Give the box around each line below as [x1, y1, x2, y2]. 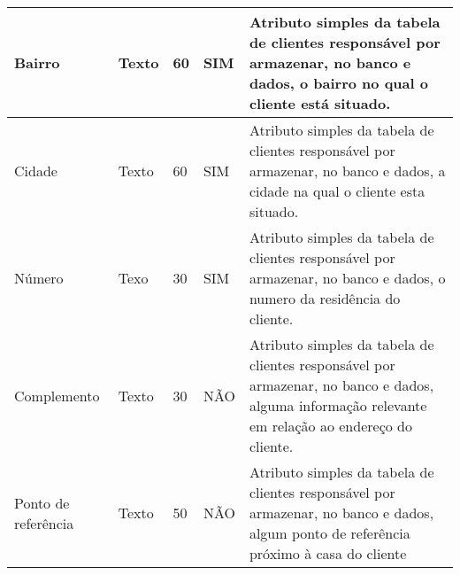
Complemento [14, 385, 100, 406]
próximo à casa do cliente [249, 543, 407, 563]
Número [14, 268, 64, 288]
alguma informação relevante [249, 395, 427, 416]
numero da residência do [249, 288, 401, 308]
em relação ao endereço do [249, 416, 412, 436]
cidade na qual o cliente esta [249, 181, 425, 201]
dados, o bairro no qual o [249, 73, 428, 93]
